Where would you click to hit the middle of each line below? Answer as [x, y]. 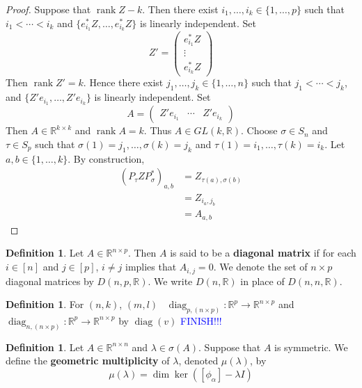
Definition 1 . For [45, 304]
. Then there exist [180, 9]
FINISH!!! [201, 320]
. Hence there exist [123, 82]
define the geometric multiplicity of [88, 361]
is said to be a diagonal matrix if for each [263, 253]
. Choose [259, 130]
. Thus [158, 130]
